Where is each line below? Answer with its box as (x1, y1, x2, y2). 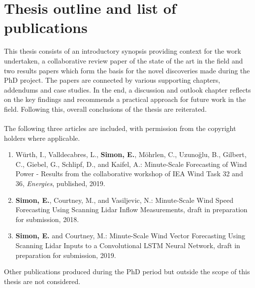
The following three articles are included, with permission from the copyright (4, 123, 236, 133)
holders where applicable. (4, 132, 80, 143)
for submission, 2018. (15, 214, 79, 224)
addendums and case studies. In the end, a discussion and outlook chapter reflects (4, 84, 251, 95)
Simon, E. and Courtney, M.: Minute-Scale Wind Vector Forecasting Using (15, 230, 246, 241)
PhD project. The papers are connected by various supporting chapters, (4, 75, 221, 85)
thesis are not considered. (4, 276, 81, 286)
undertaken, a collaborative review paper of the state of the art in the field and (4, 55, 243, 65)
